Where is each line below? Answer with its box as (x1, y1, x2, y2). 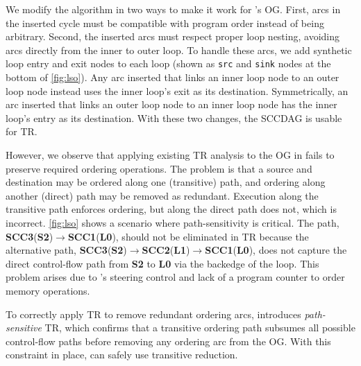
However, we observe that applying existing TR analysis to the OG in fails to (6, 148, 335, 162)
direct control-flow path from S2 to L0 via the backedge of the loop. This (6, 256, 319, 270)
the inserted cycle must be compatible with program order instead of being (6, 15, 324, 30)
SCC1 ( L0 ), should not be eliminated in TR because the (67, 229, 309, 243)
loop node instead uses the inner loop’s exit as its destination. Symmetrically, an (6, 83, 349, 98)
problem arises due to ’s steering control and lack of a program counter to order (6, 270, 345, 284)
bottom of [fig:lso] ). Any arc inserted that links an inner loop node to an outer (6, 70, 339, 85)
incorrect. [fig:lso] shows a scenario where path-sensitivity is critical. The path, (6, 215, 339, 229)
